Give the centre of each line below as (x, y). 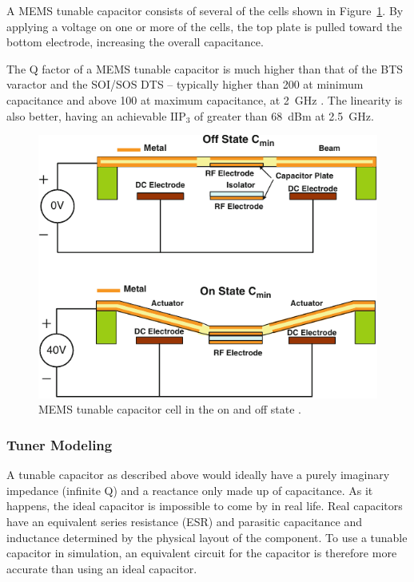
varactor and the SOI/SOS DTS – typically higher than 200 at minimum (185, 84)
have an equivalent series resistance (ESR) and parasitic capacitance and (184, 522)
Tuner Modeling (60, 444)
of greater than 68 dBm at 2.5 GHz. (284, 115)
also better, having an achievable (87, 115)
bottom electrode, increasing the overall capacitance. (135, 42)
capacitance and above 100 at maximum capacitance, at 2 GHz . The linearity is (205, 99)
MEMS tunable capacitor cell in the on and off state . (170, 409)
